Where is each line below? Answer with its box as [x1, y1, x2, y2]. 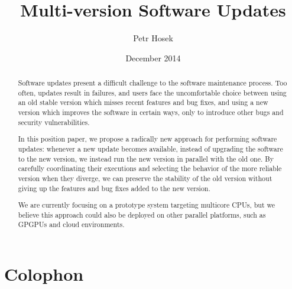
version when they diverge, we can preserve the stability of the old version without [18, 173, 272, 183]
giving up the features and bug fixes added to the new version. [18, 183, 210, 193]
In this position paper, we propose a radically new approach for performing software [18, 134, 277, 144]
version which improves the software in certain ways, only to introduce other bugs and [18, 107, 284, 117]
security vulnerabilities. [18, 117, 90, 127]
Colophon [4, 262, 84, 286]
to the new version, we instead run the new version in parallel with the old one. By [18, 153, 274, 163]
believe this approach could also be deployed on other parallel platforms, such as [18, 209, 266, 219]
